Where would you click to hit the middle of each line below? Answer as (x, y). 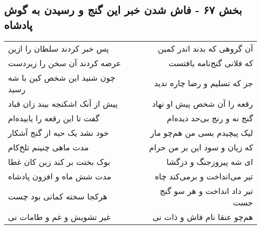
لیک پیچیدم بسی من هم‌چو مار (202, 132)
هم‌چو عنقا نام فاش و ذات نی (203, 216)
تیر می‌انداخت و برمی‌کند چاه (204, 176)
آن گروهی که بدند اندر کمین (205, 48)
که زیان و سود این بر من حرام (201, 147)
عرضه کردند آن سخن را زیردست (65, 63)
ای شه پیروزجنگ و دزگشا (210, 161)
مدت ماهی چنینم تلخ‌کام (48, 147)
